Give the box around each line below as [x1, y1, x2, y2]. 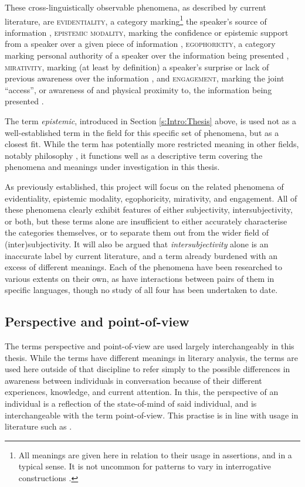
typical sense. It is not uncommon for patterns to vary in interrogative [18, 460, 272, 472]
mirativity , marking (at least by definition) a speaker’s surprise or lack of [5, 60, 269, 73]
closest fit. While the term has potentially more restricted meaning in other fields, [5, 138, 299, 150]
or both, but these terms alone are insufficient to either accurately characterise [5, 214, 287, 227]
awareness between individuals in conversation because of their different [5, 374, 262, 386]
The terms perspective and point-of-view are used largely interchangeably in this [5, 340, 294, 352]
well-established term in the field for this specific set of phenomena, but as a [5, 126, 279, 138]
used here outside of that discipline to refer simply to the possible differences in [5, 363, 290, 375]
